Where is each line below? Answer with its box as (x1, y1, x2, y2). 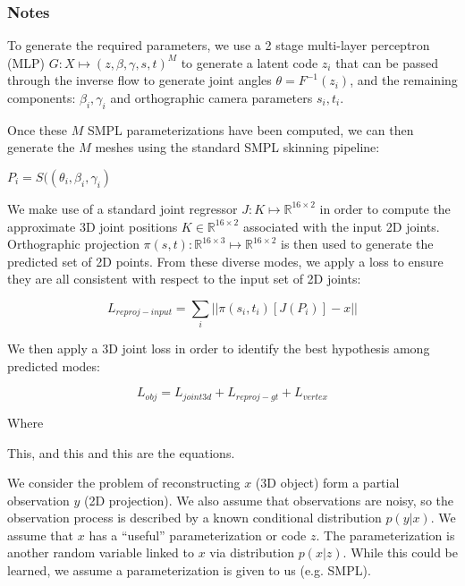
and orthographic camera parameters (110, 89, 313, 106)
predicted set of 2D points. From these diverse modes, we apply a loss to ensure (7, 251, 444, 270)
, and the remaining (350, 71, 458, 89)
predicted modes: (7, 356, 100, 375)
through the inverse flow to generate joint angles (7, 71, 272, 89)
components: (7, 89, 76, 106)
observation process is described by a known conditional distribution (7, 508, 382, 527)
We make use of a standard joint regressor (7, 199, 238, 217)
